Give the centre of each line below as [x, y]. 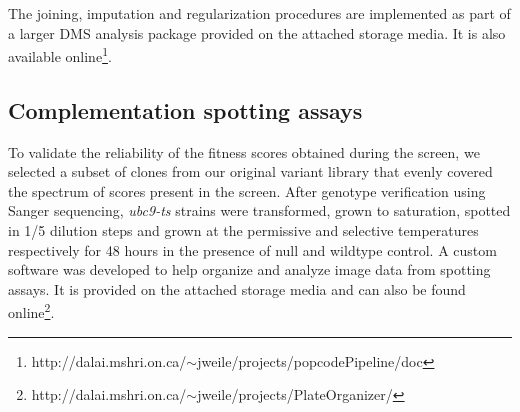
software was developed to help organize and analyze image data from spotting [249, 269]
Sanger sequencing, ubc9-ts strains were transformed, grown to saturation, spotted [259, 210]
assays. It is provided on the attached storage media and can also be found [237, 288]
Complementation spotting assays [185, 109]
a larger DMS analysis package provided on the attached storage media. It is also [257, 32]
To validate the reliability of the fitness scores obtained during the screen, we [244, 151]
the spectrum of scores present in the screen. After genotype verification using [247, 190]
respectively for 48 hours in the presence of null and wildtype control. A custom [252, 249]
